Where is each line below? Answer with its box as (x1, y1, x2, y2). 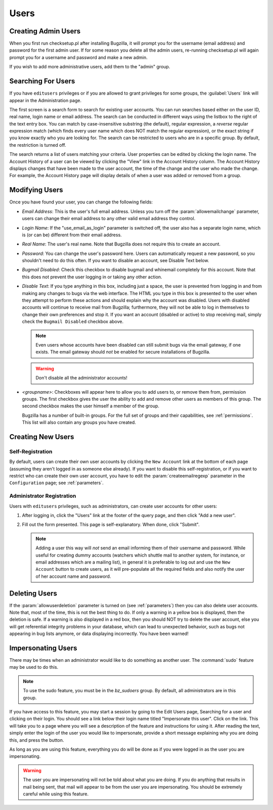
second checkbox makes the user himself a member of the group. (22, 403, 159, 409)
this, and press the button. (9, 737, 64, 743)
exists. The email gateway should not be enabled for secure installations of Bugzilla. (35, 349, 211, 355)
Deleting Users (9, 589, 58, 598)
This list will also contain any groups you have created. (22, 419, 136, 425)
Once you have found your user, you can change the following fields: (9, 199, 153, 205)
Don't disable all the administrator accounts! (35, 375, 127, 381)
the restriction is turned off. (9, 142, 66, 148)
